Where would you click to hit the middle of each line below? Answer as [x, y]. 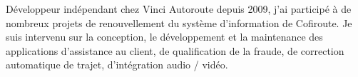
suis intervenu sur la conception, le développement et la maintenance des [164, 37]
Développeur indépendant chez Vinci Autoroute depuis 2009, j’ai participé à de [179, 9]
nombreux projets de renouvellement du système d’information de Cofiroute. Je [179, 22]
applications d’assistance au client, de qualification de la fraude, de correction [175, 50]
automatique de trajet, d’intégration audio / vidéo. [117, 65]
